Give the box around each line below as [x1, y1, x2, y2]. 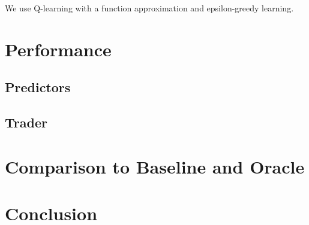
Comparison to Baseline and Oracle [5, 154, 305, 178]
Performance [5, 37, 112, 61]
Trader [5, 113, 47, 132]
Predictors [5, 78, 71, 96]
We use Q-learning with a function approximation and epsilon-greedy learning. [5, 2, 294, 14]
